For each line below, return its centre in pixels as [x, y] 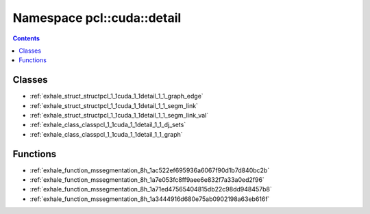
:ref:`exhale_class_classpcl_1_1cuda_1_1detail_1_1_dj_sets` [108, 125]
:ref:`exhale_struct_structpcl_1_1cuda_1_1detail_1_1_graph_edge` [116, 96]
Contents [26, 38]
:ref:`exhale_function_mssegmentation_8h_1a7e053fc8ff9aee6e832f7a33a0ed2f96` [147, 180]
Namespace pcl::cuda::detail [97, 18]
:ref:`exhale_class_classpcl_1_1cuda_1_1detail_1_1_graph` [106, 134]
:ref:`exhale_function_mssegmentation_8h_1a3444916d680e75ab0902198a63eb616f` [150, 199]
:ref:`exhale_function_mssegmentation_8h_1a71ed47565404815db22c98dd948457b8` [151, 189]
